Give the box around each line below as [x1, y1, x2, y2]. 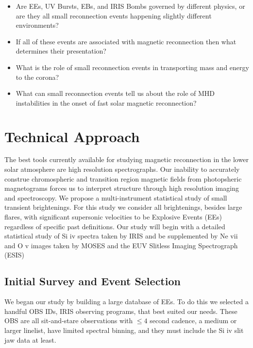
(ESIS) [4, 250, 25, 260]
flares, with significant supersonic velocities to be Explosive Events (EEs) [4, 212, 222, 222]
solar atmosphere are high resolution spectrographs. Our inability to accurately [4, 164, 240, 174]
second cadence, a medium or [150, 315, 237, 326]
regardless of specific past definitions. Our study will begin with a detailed [4, 221, 225, 231]
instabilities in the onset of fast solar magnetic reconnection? [16, 97, 197, 108]
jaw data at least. [4, 334, 56, 345]
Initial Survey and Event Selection [4, 274, 181, 289]
